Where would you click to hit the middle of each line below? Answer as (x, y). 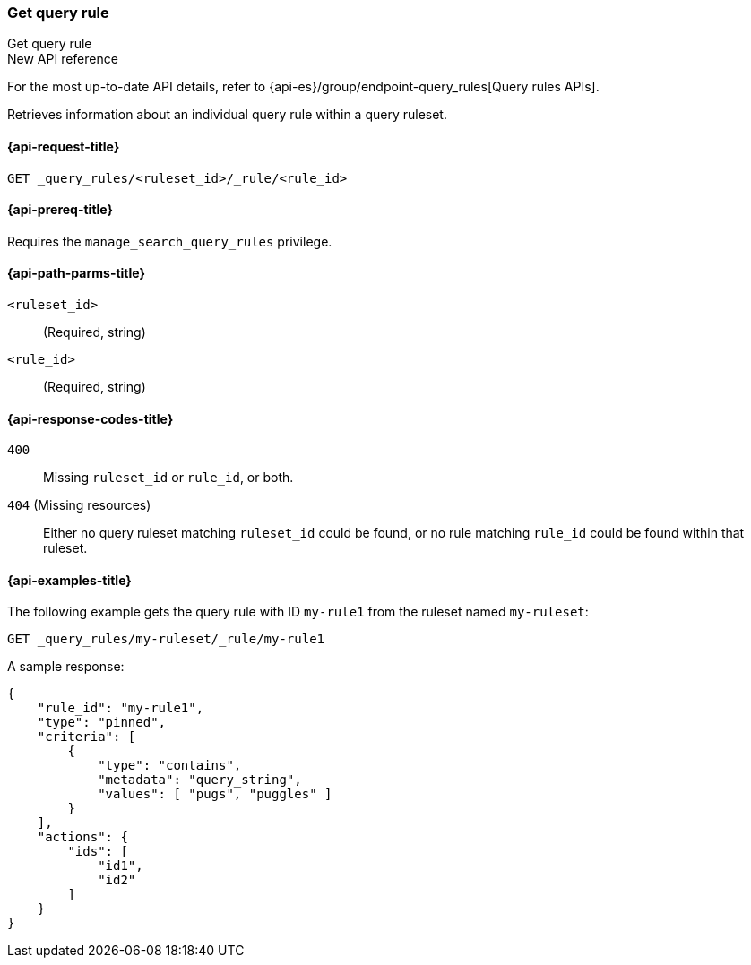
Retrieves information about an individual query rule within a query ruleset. (227, 115)
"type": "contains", (170, 766)
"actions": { (82, 837)
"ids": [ (98, 852)
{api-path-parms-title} (77, 273)
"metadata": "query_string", (200, 780)
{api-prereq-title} (60, 210)
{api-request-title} (64, 146)
